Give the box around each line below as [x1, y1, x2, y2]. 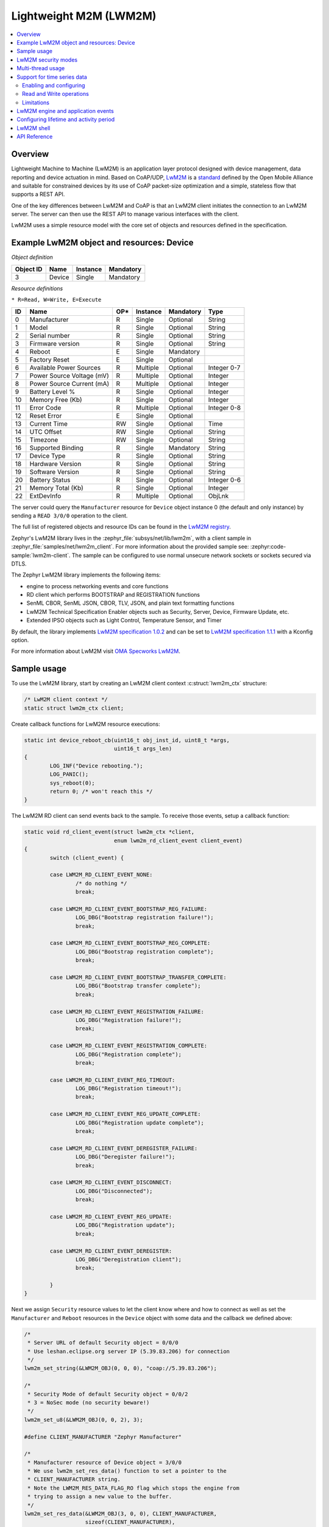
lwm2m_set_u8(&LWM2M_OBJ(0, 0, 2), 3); [24, 1416, 143, 1423]
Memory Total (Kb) [29, 483, 83, 492]
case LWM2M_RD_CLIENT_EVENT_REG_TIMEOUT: [49, 1076, 175, 1084]
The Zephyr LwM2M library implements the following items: [11, 571, 161, 578]
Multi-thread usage [16, 65, 65, 72]
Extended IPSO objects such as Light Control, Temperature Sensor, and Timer [26, 617, 222, 624]
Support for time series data [16, 73, 88, 81]
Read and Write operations [22, 90, 90, 98]
